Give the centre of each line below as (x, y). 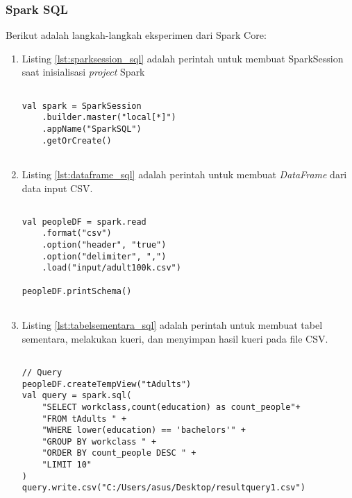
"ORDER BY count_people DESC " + (119, 453)
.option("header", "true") (104, 245)
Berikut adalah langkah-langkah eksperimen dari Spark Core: (136, 35)
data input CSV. (57, 188)
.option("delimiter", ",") (104, 256)
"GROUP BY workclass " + (99, 441)
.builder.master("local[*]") (109, 118)
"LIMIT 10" (67, 465)
